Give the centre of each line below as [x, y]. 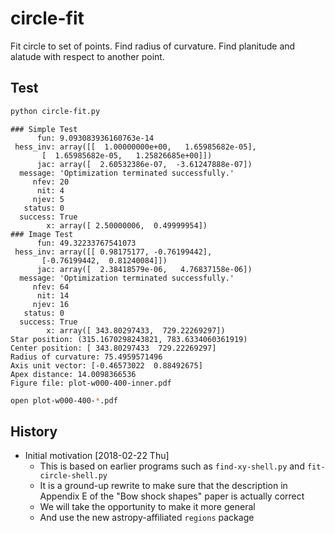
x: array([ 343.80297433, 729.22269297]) [136, 330]
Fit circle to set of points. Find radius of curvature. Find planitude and [153, 46]
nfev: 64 [51, 287]
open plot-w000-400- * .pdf [64, 400]
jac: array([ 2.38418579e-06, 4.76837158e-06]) [144, 269]
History [34, 431]
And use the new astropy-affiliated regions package [147, 518]
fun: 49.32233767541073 [86, 243]
